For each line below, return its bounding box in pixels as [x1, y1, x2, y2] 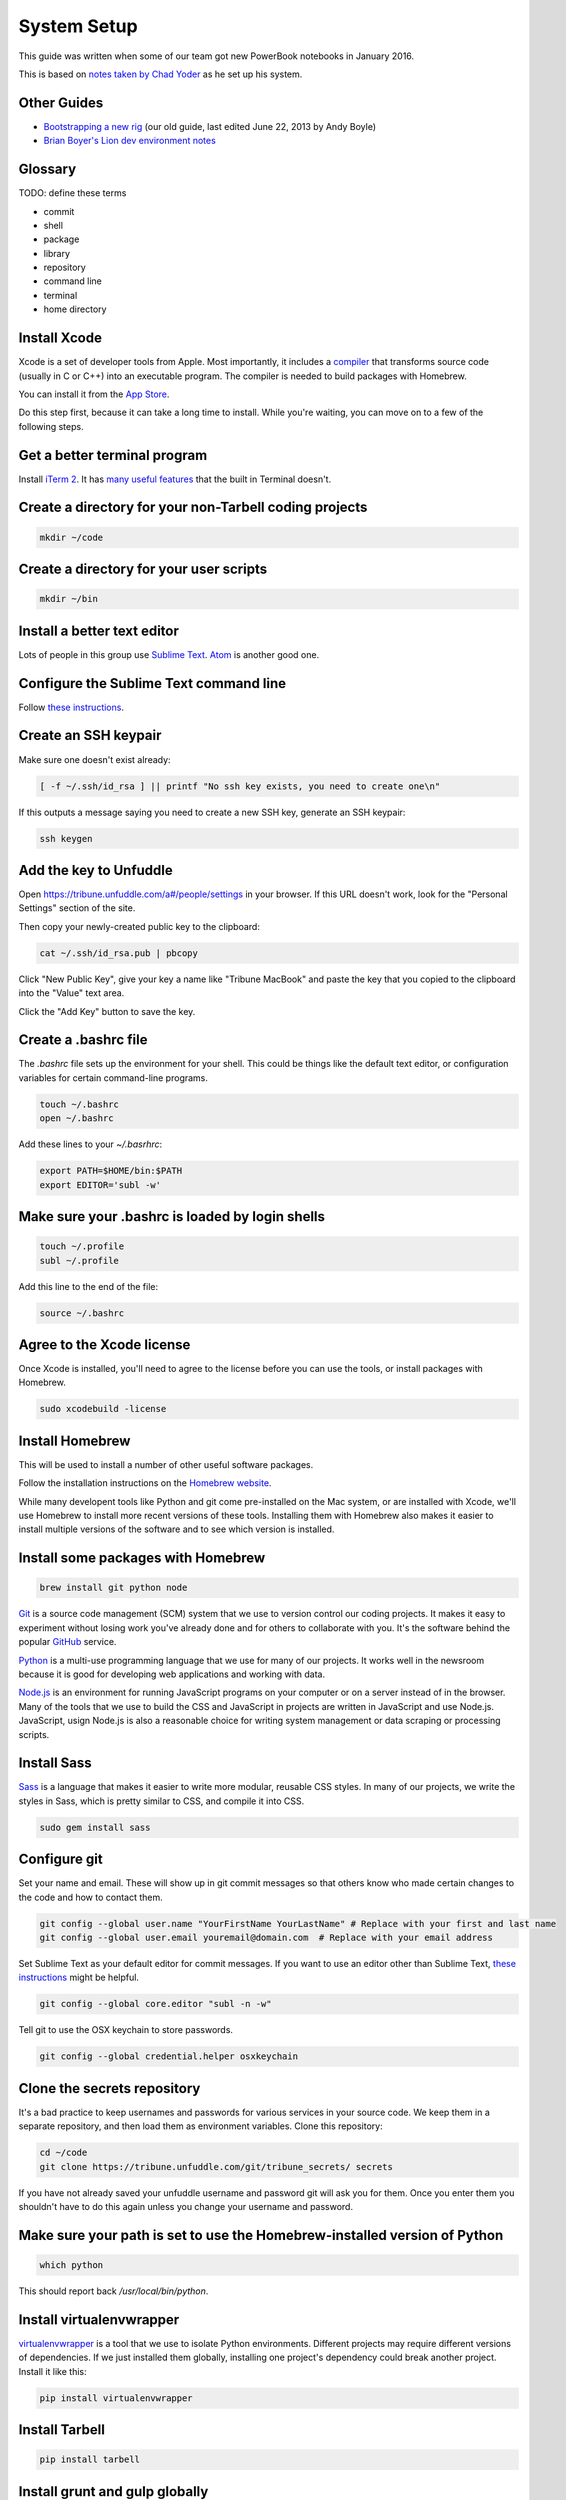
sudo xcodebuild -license [39, 1403, 167, 1415]
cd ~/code [39, 2147, 88, 2159]
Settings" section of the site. [18, 902, 136, 914]
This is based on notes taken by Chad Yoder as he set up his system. [18, 68, 303, 80]
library [43, 247, 70, 259]
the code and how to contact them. [18, 1891, 164, 1903]
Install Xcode [18, 330, 102, 347]
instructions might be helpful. [18, 1971, 140, 1984]
